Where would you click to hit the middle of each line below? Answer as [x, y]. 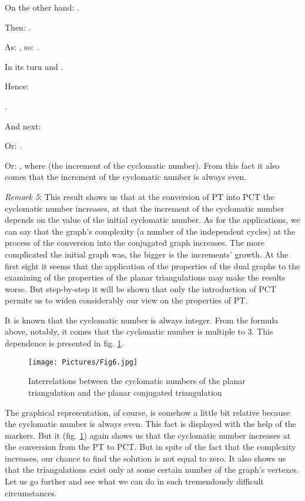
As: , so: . [22, 47]
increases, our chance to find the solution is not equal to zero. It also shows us [145, 458]
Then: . [18, 27]
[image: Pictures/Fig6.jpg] [83, 362]
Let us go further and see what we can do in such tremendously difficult [134, 481]
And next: [23, 126]
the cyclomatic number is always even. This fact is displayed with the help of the [150, 424]
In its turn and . [34, 66]
